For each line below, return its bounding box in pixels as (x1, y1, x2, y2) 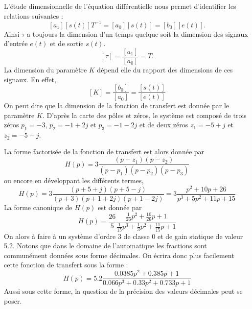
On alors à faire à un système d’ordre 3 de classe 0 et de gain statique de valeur (4, 231, 243, 241)
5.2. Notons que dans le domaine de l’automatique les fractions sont (4, 240, 207, 251)
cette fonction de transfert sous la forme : (4, 260, 128, 270)
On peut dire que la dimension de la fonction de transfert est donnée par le (4, 100, 229, 111)
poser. (4, 295, 22, 306)
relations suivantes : (4, 10, 63, 21)
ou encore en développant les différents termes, (4, 175, 144, 186)
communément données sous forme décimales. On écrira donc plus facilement (4, 250, 234, 260)
